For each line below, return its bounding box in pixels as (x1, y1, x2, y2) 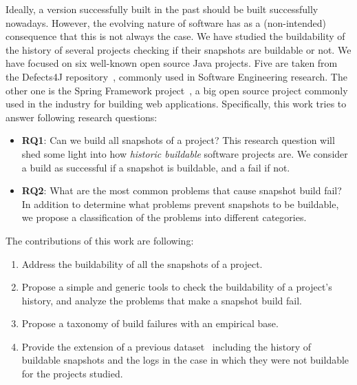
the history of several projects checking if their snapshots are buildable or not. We (6, 42, 351, 56)
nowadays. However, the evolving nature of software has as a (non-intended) (6, 15, 326, 30)
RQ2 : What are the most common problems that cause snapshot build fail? (21, 183, 342, 198)
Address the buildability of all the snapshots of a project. (21, 256, 263, 271)
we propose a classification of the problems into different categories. (21, 210, 307, 225)
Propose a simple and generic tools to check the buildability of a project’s (21, 280, 332, 294)
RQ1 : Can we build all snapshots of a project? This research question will (21, 133, 335, 147)
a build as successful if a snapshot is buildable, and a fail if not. (21, 160, 290, 174)
